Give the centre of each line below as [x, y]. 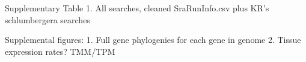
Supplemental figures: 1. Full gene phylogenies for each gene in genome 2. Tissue [153, 40]
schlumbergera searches [47, 19]
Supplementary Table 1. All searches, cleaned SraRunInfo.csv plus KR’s [137, 8]
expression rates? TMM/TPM [60, 51]
